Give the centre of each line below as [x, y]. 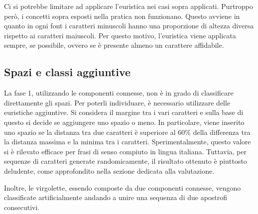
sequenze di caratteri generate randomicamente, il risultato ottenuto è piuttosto [126, 161]
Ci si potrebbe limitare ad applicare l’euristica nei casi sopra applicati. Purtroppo [129, 6]
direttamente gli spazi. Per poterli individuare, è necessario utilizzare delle [117, 102]
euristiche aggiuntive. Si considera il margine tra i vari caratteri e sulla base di [124, 112]
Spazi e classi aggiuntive [67, 72]
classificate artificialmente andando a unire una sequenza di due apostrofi [116, 197]
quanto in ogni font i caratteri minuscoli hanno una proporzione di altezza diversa [129, 26]
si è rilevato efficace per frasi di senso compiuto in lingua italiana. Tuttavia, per [125, 151]
